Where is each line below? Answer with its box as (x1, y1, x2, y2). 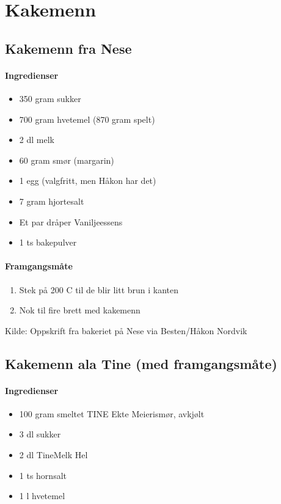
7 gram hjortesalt (19, 194, 84, 207)
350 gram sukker (19, 92, 81, 104)
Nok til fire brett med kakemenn (19, 304, 140, 316)
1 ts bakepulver (19, 236, 77, 249)
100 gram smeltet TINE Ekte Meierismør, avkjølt (19, 407, 205, 420)
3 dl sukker (19, 428, 61, 440)
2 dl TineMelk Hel (19, 448, 88, 461)
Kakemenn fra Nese (5, 38, 132, 57)
